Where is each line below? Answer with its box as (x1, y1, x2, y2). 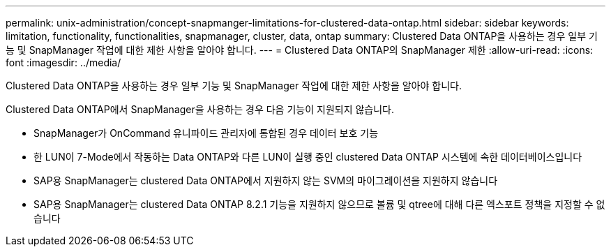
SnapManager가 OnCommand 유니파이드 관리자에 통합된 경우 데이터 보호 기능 (33, 127, 379, 139)
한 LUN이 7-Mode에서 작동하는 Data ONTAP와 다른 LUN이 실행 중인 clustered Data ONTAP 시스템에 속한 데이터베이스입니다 (33, 151, 582, 163)
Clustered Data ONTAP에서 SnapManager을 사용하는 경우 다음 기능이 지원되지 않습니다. (6, 103, 395, 115)
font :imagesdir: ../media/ (6, 57, 121, 68)
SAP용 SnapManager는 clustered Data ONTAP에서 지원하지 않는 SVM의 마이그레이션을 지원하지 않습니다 (33, 175, 498, 186)
